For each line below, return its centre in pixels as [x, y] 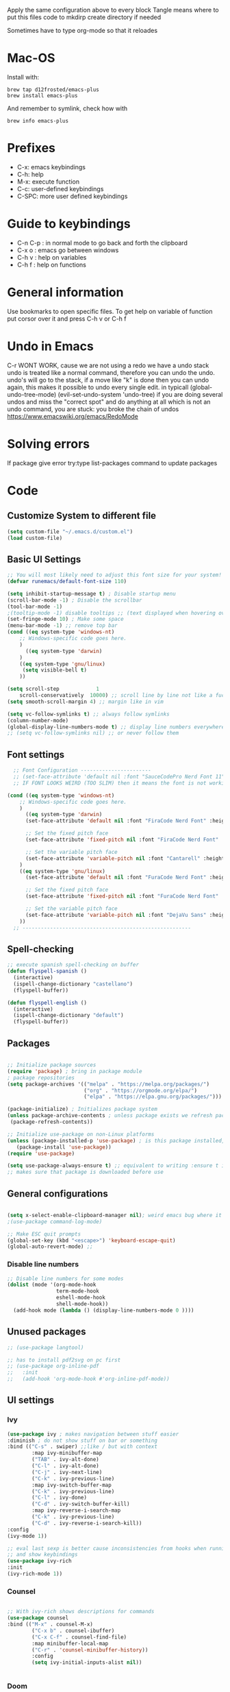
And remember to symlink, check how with [67, 108]
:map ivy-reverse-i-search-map [76, 1510]
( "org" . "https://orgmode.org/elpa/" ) [140, 1090]
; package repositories [41, 1078]
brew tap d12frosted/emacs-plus [53, 89]
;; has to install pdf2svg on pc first [64, 1360]
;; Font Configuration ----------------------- [82, 770]
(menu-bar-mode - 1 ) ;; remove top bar [62, 626]
